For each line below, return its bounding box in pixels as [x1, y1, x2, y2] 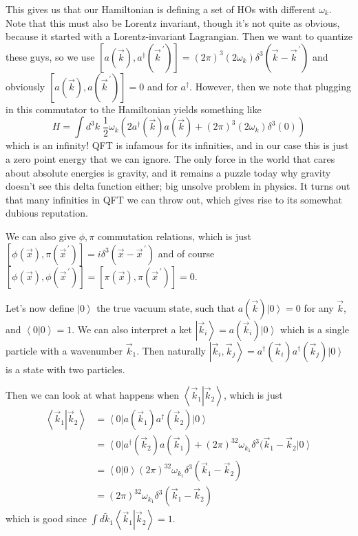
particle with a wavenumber [6, 343, 123, 357]
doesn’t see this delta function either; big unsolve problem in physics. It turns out [6, 179, 350, 193]
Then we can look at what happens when [6, 388, 180, 402]
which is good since [6, 511, 87, 526]
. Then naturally [136, 343, 206, 357]
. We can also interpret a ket [72, 321, 192, 336]
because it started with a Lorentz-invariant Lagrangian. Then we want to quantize [6, 29, 352, 43]
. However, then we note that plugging [189, 79, 352, 93]
